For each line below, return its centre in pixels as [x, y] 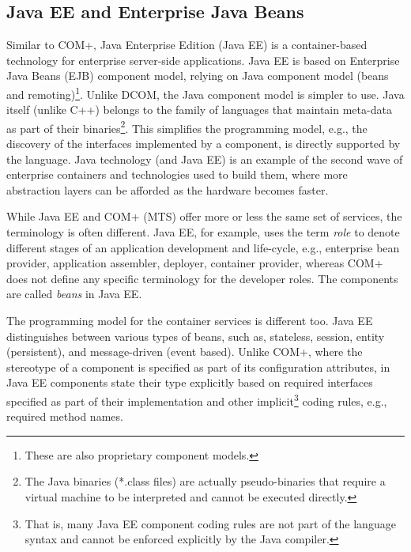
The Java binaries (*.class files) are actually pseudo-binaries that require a [205, 481]
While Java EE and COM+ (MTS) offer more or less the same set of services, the [204, 216]
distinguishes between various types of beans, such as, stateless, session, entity [196, 336]
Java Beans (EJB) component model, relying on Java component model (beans [198, 76]
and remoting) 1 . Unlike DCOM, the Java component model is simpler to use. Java [205, 93]
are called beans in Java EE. [74, 294]
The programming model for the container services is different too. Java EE [190, 321]
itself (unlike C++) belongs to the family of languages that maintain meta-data [199, 110]
